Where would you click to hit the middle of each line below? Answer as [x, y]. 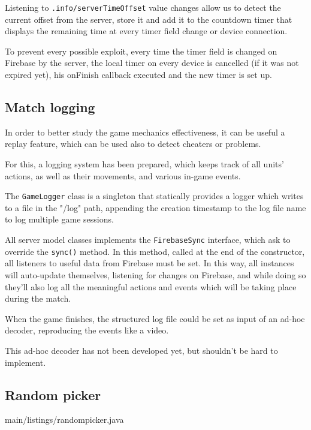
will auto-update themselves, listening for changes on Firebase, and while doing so [155, 274]
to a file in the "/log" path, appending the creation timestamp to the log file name [155, 207]
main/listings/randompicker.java [64, 420]
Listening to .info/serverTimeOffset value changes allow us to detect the [143, 7]
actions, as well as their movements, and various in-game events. [123, 175]
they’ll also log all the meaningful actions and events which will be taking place [151, 286]
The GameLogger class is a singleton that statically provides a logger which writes [154, 196]
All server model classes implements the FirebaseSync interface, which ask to [148, 240]
